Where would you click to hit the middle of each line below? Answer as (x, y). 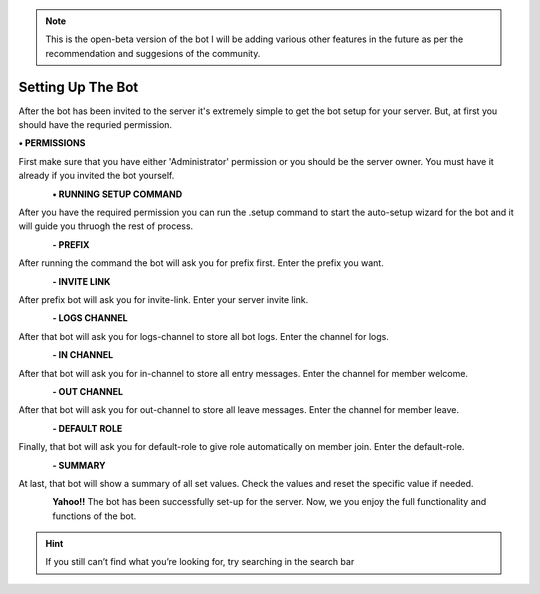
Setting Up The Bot (78, 86)
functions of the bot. (94, 516)
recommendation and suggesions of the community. (153, 53)
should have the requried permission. (95, 125)
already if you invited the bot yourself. (96, 176)
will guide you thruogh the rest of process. (106, 226)
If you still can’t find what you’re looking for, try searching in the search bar (200, 562)
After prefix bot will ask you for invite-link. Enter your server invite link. (163, 299)
